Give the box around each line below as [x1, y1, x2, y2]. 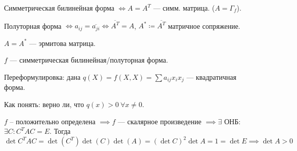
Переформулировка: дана [4, 71, 81, 82]
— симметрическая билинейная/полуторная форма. [10, 55, 168, 65]
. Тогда [49, 126, 71, 136]
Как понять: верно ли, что [4, 99, 84, 109]
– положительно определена [10, 116, 95, 126]
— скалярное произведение [118, 116, 202, 126]
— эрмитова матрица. [29, 37, 96, 48]
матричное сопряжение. [168, 20, 240, 31]
